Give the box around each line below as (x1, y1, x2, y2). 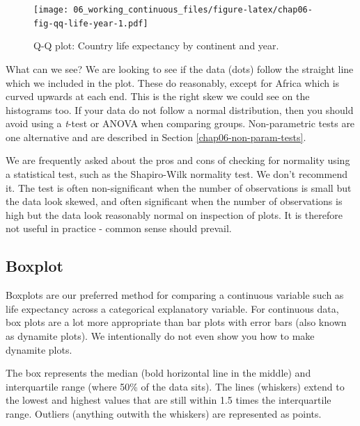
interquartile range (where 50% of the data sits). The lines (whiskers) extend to (6, 379, 345, 393)
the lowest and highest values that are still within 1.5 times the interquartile (6, 393, 331, 407)
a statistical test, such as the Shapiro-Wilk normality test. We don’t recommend (6, 167, 347, 181)
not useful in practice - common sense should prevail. (6, 221, 232, 236)
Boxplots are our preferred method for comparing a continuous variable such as (6, 288, 344, 302)
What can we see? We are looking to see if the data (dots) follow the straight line (6, 61, 354, 76)
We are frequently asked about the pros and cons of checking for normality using (6, 153, 350, 167)
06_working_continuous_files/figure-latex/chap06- (73, 5, 313, 15)
